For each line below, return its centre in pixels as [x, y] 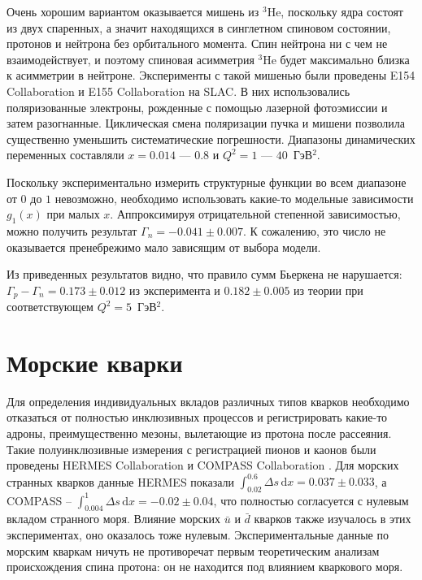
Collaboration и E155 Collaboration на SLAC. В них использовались [178, 91]
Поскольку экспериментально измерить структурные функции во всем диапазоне [207, 182]
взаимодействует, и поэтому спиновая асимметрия [131, 59]
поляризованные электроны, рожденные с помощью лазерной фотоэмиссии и [197, 107]
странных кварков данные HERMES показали [120, 481]
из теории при [328, 290]
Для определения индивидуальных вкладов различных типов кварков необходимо [208, 401]
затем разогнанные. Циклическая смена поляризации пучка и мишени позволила [206, 123]
